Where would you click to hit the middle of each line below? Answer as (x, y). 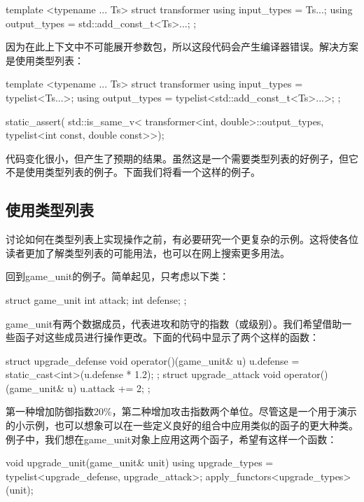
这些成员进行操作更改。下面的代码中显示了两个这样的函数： (182, 337)
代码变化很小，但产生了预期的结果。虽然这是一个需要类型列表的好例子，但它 (182, 158)
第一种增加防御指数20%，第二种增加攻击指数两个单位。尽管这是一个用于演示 (181, 411)
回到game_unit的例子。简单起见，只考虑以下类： (118, 276)
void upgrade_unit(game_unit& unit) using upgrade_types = (140, 462)
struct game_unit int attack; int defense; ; (96, 299)
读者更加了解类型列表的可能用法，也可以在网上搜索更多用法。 (148, 252)
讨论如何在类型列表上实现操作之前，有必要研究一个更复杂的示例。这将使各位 (182, 239)
